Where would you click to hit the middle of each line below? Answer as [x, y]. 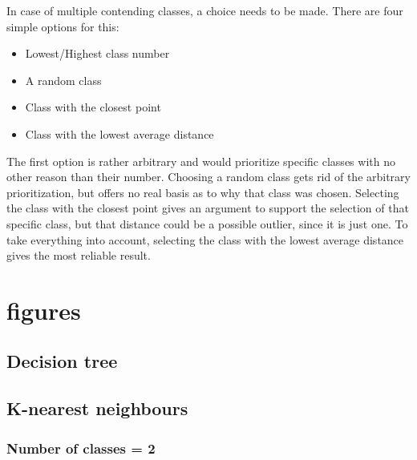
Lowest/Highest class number [97, 53]
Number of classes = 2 [81, 448]
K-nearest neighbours [97, 408]
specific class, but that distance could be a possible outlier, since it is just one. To [207, 223]
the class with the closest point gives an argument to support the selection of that [208, 208]
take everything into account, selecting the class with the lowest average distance [205, 239]
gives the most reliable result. [79, 255]
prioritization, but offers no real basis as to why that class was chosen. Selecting [203, 192]
